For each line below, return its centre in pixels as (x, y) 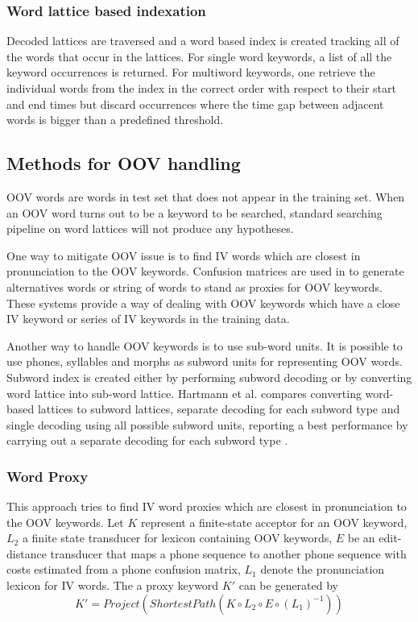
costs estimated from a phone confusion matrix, (124, 569)
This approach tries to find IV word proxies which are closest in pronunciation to (207, 506)
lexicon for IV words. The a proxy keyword (113, 585)
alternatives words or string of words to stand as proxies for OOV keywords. (195, 286)
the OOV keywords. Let (65, 522)
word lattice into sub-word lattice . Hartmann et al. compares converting (184, 393)
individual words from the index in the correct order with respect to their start (201, 88)
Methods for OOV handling (124, 163)
